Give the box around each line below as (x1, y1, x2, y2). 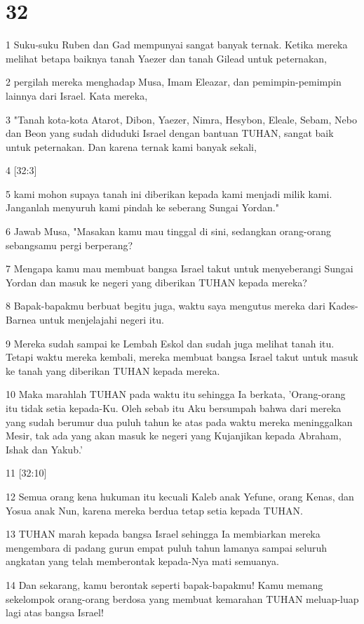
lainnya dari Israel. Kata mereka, (6, 88, 148, 102)
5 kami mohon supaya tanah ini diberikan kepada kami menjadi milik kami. (6, 186, 332, 201)
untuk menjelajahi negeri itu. (39, 312, 164, 327)
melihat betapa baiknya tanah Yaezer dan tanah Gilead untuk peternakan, (6, 51, 327, 65)
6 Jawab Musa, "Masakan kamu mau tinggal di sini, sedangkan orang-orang (6, 224, 331, 239)
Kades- (328, 298, 358, 313)
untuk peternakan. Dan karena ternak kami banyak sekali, (6, 139, 257, 154)
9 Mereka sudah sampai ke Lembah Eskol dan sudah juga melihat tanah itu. (6, 336, 335, 350)
